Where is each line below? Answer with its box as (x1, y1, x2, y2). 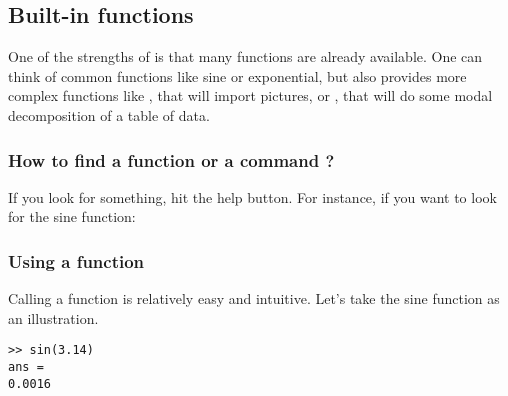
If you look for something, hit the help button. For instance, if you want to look (8, 186, 497, 207)
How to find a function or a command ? (8, 147, 335, 172)
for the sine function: (8, 206, 136, 227)
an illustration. (8, 307, 99, 328)
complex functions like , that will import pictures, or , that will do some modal (8, 85, 493, 106)
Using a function (8, 248, 145, 273)
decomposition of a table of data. (8, 104, 210, 125)
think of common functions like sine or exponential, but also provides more (8, 65, 467, 86)
